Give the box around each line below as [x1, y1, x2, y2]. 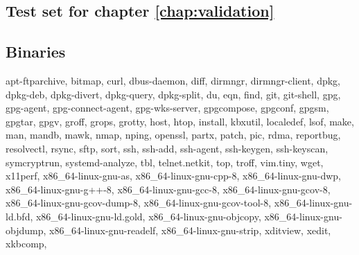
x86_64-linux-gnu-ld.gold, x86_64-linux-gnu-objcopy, [35, 209, 261, 223]
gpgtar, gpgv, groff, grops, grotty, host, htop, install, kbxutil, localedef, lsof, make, [6, 114, 354, 128]
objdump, [6, 222, 46, 237]
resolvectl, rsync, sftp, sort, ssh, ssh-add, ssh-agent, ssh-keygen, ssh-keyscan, [6, 141, 329, 155]
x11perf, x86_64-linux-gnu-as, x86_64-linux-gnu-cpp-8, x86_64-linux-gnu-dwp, [6, 168, 341, 183]
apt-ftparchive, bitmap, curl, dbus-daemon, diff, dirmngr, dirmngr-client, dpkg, [6, 73, 341, 87]
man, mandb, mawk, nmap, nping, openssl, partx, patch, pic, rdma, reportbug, [6, 127, 341, 142]
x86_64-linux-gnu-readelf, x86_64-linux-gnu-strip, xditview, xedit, [49, 222, 331, 237]
